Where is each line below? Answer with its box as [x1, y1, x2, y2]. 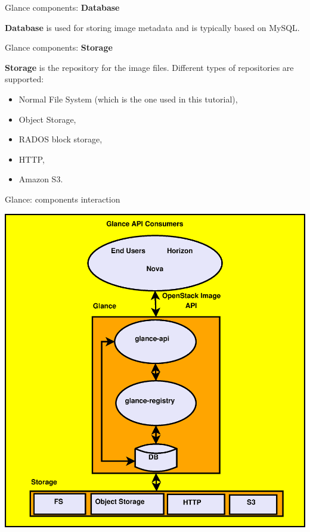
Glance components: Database [5, 1, 120, 13]
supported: [5, 73, 44, 85]
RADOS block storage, [18, 133, 103, 145]
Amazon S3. [18, 173, 63, 185]
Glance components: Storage [5, 41, 113, 54]
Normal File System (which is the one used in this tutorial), [18, 92, 238, 105]
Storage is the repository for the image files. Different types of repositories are [5, 61, 294, 73]
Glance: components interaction [5, 192, 120, 205]
